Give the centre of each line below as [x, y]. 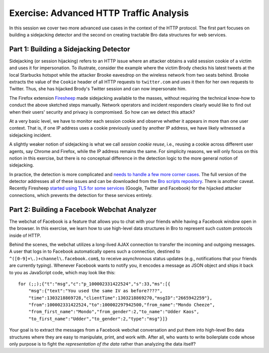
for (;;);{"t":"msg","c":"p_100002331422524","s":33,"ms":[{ [94, 284]
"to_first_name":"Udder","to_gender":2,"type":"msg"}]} [98, 319]
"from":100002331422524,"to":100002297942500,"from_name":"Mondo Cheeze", [122, 305]
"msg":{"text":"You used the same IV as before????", [95, 291]
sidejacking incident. [30, 135]
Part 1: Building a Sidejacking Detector [70, 49]
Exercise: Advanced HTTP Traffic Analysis [99, 13]
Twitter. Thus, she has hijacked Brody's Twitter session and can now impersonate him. [98, 89]
